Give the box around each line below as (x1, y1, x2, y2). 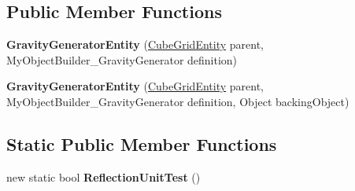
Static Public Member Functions (6, 131, 277, 156)
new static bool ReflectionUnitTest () (6, 168, 201, 185)
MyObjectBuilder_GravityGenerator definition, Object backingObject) (6, 93, 349, 109)
